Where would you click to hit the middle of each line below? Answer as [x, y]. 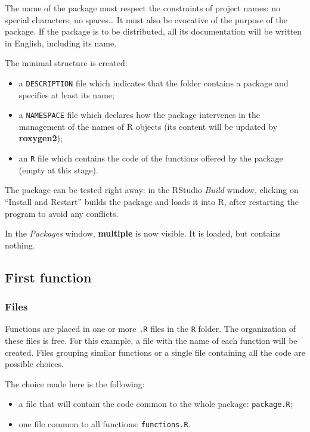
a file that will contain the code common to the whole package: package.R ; [156, 404]
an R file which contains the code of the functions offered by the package [151, 158]
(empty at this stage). [58, 170]
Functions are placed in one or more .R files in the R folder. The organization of [150, 329]
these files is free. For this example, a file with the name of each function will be [151, 340]
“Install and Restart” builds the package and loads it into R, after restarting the [152, 201]
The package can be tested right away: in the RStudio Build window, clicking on [152, 190]
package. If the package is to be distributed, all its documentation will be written [154, 31]
